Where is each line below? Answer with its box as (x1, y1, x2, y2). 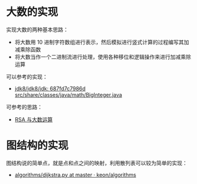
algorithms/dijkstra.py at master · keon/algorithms (14, 171, 137, 178)
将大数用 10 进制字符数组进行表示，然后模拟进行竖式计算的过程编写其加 (14, 38, 189, 45)
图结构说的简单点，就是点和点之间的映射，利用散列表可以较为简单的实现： (6, 159, 188, 166)
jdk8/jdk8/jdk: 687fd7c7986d (14, 85, 86, 92)
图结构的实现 (6, 139, 69, 152)
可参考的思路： (6, 103, 43, 110)
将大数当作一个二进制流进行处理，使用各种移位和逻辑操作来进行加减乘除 (14, 53, 191, 60)
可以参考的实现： (6, 73, 48, 80)
